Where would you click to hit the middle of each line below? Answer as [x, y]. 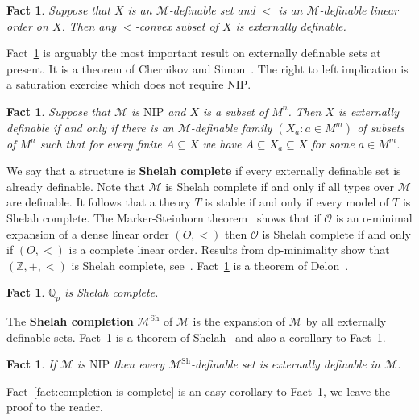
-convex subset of [176, 25]
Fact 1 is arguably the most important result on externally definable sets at [194, 53]
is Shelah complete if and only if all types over [280, 186]
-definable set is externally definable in [285, 364]
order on [27, 25]
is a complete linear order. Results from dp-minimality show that [229, 250]
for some [333, 143]
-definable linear [359, 10]
